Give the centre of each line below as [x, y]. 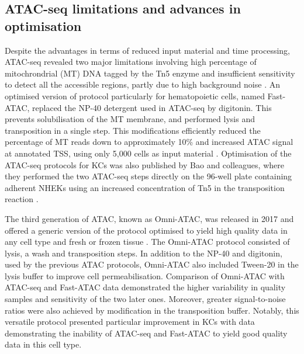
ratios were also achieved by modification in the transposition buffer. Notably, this [152, 310]
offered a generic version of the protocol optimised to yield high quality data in [146, 230]
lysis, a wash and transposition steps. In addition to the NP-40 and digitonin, [144, 253]
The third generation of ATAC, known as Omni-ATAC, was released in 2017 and [149, 218]
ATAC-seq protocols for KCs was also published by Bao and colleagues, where [144, 164]
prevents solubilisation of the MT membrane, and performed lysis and [130, 119]
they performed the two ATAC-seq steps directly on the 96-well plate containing [148, 176]
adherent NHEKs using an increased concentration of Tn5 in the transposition [145, 187]
